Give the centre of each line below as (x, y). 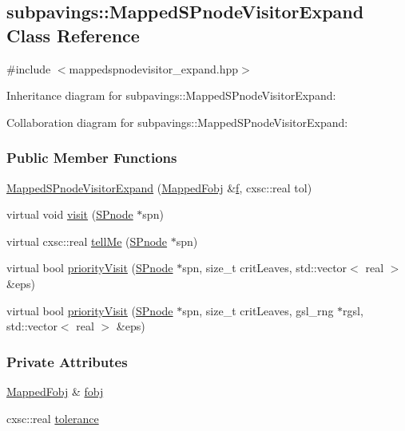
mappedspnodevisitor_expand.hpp (153, 68)
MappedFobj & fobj (55, 391)
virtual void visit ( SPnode (70, 214)
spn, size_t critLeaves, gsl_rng (258, 310)
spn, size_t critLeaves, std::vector (265, 268)
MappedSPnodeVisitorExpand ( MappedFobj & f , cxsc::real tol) (159, 187)
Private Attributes (67, 361)
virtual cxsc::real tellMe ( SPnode (87, 241)
